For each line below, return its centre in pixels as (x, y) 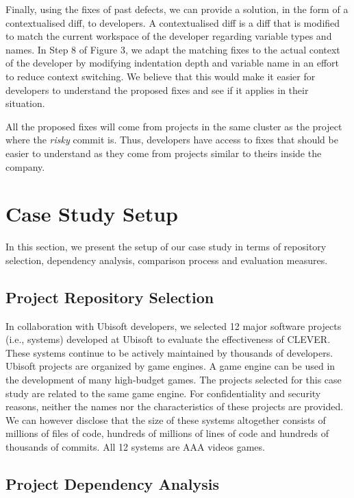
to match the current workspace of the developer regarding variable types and (169, 36)
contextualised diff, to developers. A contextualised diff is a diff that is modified (173, 22)
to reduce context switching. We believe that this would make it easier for (161, 76)
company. (25, 166)
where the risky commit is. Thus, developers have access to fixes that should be (172, 140)
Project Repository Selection (110, 297)
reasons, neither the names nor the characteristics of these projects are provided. (175, 406)
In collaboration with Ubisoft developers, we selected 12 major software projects (174, 325)
